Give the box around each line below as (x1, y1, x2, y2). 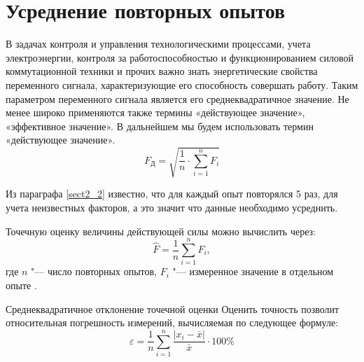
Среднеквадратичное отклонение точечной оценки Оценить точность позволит (6, 301, 339, 316)
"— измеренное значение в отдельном (172, 264, 334, 279)
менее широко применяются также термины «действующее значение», (6, 105, 305, 120)
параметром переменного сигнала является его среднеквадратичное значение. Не (6, 91, 349, 106)
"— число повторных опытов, (31, 264, 157, 279)
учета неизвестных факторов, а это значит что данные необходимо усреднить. (6, 200, 338, 215)
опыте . (6, 277, 37, 292)
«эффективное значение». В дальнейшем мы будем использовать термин (6, 118, 314, 133)
